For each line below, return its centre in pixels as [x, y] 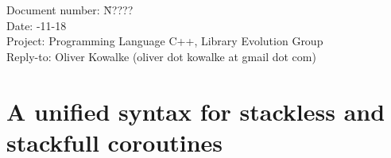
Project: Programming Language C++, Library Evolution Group [165, 41]
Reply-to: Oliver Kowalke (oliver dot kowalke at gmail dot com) [161, 56]
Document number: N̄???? [70, 10]
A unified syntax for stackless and [196, 111]
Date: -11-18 [37, 25]
